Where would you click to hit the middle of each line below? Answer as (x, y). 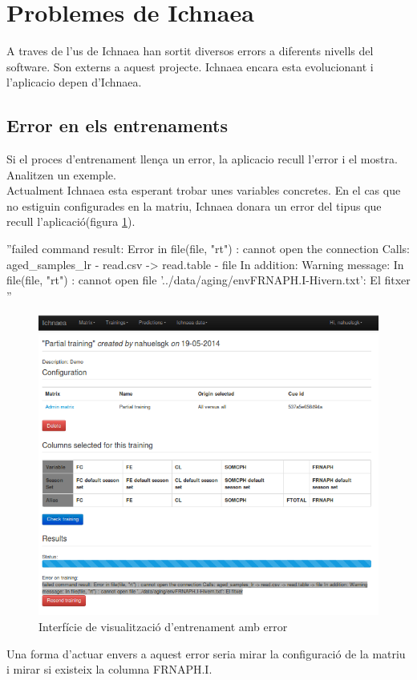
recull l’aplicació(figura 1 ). (71, 221)
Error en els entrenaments (117, 125)
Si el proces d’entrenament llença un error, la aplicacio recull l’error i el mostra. (202, 159)
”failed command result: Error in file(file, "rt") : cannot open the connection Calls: (208, 249)
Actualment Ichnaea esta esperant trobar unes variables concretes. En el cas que (204, 190)
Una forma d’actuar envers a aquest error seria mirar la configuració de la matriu (206, 653)
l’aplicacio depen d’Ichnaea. (74, 82)
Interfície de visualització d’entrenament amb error (163, 626)
